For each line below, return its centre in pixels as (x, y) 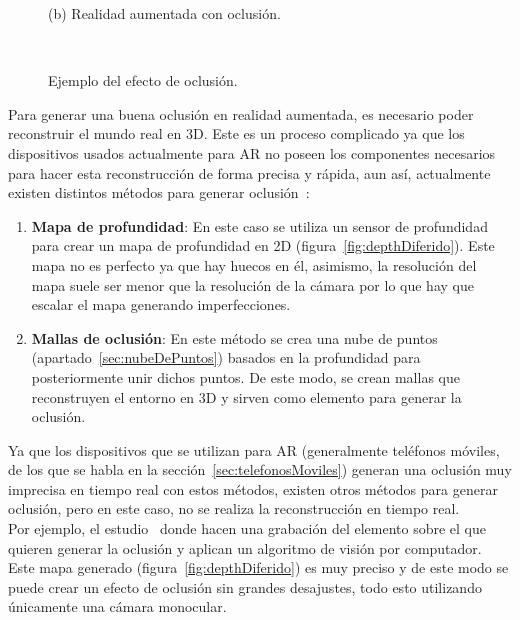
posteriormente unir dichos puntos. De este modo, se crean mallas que (245, 376)
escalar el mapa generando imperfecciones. (161, 304)
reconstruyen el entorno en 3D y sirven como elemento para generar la (246, 396)
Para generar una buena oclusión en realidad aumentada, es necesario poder (241, 113)
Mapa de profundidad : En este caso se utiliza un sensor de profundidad (259, 225)
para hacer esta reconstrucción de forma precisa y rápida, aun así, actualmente (249, 172)
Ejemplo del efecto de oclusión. (143, 80)
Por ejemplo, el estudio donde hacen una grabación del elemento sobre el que (247, 528)
